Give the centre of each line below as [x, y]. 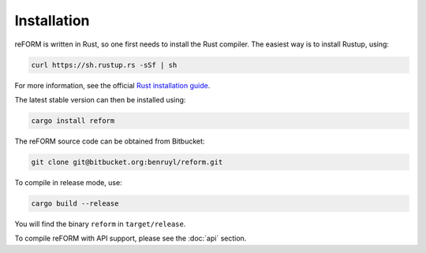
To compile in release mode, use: [68, 182]
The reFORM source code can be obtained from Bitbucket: [110, 141]
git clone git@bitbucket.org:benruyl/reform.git [127, 162]
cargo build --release [75, 203]
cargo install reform [73, 121]
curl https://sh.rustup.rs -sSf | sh [104, 65]
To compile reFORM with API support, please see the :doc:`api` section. [131, 238]
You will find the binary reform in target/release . [100, 224]
